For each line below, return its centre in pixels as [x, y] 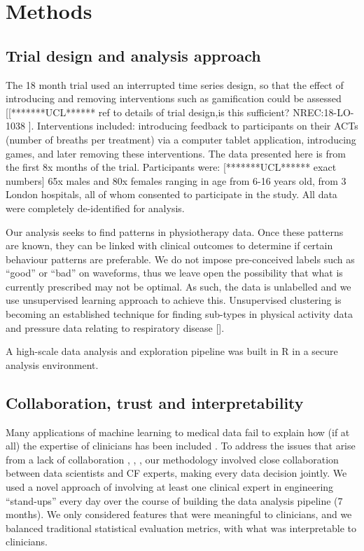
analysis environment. [52, 364]
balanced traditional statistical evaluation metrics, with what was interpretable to [181, 528]
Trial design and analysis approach [133, 55]
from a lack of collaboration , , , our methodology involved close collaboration [172, 459]
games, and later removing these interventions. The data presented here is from [176, 153]
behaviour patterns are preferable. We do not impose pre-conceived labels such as [180, 259]
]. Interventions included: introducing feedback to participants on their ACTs [193, 126]
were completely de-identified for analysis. [95, 208]
